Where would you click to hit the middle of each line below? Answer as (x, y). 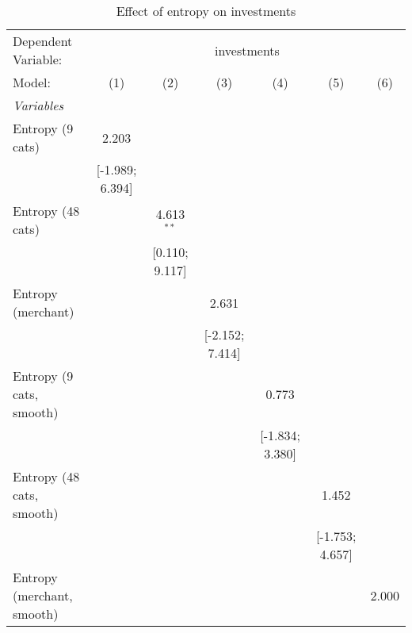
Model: (32, 82)
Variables (38, 105)
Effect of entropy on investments (206, 11)
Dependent (43, 41)
